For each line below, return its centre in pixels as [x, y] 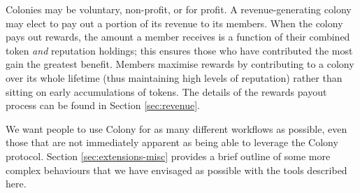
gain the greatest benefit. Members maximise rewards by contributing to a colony [180, 64]
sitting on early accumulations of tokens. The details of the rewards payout [166, 91]
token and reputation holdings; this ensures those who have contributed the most [179, 50]
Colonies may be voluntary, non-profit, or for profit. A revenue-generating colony [179, 9]
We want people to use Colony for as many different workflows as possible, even [177, 128]
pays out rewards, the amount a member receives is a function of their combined [178, 37]
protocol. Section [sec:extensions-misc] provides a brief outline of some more [168, 156]
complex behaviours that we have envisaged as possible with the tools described [177, 170]
